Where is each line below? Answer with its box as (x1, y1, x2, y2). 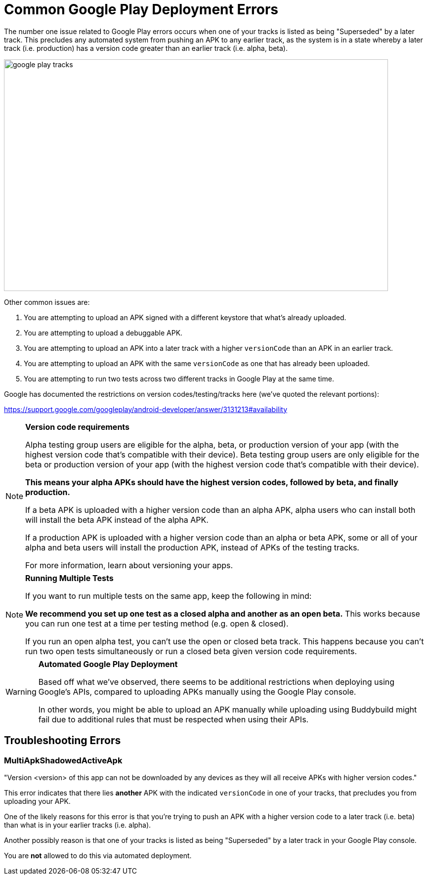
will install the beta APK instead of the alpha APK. (25, 514, 209, 525)
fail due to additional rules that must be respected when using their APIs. (38, 714, 309, 724)
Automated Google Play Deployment (38, 659, 178, 669)
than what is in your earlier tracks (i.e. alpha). (4, 820, 151, 829)
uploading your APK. (4, 796, 71, 805)
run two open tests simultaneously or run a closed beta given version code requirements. (25, 646, 357, 656)
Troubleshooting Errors (4, 734, 121, 747)
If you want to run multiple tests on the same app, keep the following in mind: (25, 590, 312, 601)
